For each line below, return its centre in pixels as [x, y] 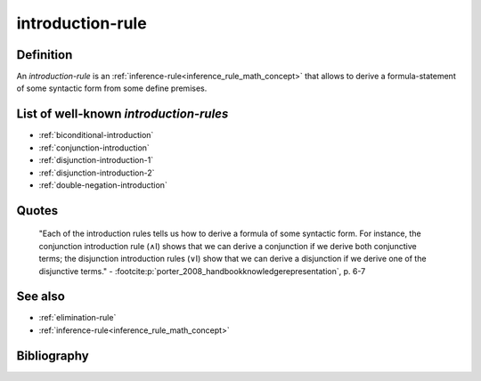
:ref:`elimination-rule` [77, 318]
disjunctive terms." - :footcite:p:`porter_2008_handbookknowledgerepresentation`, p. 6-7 [202, 271]
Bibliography [53, 356]
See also [41, 297]
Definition [45, 55]
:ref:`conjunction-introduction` [94, 148]
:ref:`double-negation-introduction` [103, 185]
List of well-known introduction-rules [122, 114]
